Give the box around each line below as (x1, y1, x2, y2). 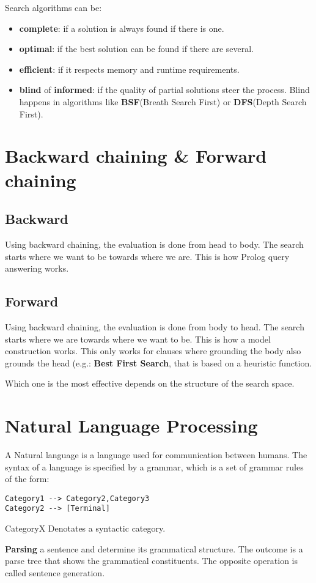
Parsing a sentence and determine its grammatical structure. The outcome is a (5, 542, 303, 555)
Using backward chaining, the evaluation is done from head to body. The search (5, 237, 304, 250)
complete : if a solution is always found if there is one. (19, 21, 224, 34)
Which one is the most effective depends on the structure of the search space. (5, 377, 295, 390)
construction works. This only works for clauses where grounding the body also (5, 344, 301, 357)
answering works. (5, 262, 69, 275)
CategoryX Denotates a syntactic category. (5, 522, 166, 535)
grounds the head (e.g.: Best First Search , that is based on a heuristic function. (5, 356, 312, 369)
